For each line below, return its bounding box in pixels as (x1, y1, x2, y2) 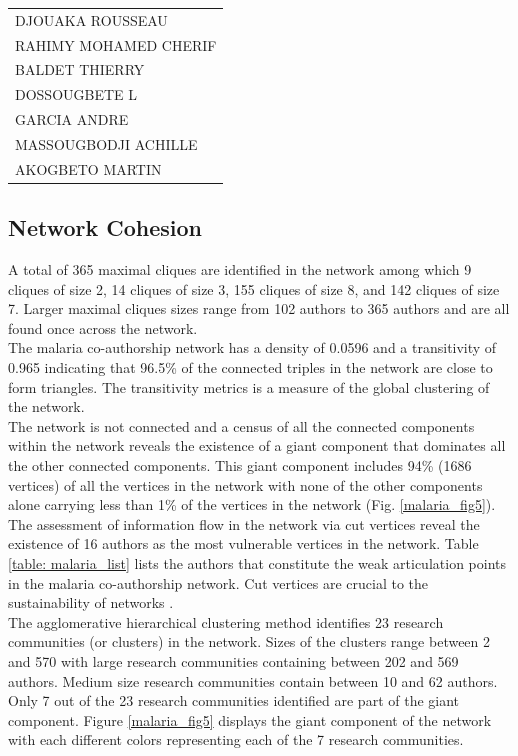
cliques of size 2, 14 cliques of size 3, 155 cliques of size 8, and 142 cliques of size (8, 278, 500, 299)
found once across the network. (8, 317, 198, 338)
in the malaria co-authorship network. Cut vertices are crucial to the (8, 572, 428, 593)
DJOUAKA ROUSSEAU (15, 9, 168, 30)
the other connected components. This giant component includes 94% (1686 (8, 455, 472, 476)
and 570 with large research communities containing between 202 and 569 (8, 650, 459, 671)
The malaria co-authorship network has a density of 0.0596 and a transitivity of (8, 337, 497, 358)
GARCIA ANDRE (15, 109, 129, 130)
